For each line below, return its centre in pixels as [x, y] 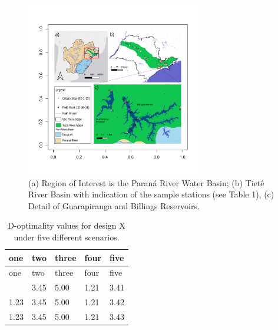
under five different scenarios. [67, 237]
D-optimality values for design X [67, 225]
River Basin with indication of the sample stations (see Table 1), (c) [151, 194]
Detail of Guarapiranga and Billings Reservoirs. [114, 205]
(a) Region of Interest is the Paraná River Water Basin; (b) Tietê [146, 182]
